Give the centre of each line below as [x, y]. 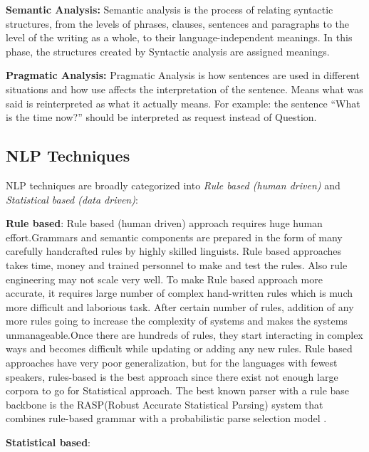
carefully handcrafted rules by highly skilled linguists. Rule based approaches [174, 251]
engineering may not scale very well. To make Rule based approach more [164, 279]
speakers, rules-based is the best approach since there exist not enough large [172, 376]
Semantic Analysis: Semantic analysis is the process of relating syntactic [170, 9]
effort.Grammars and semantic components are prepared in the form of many [174, 237]
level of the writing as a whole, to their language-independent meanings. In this [179, 37]
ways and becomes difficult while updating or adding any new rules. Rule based [179, 348]
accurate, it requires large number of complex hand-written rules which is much [179, 293]
